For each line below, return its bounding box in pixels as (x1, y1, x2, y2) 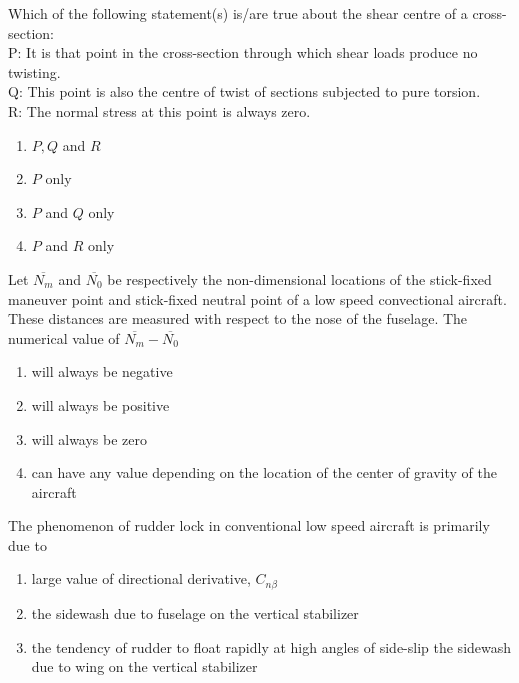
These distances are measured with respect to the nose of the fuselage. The (8, 308, 468, 329)
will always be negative (31, 361, 173, 382)
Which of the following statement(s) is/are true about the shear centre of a (8, 3, 468, 23)
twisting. (8, 61, 61, 82)
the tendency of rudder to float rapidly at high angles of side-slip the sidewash (31, 636, 512, 657)
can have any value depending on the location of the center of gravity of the (31, 462, 497, 483)
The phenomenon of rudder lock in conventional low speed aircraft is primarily (8, 515, 490, 536)
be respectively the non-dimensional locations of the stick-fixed (107, 268, 492, 289)
